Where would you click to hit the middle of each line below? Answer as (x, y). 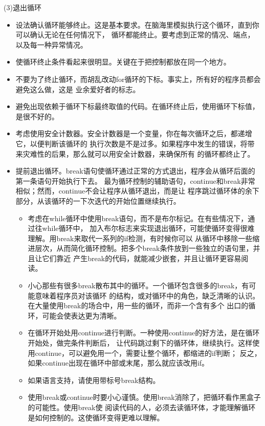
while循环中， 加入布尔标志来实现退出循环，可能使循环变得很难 (148, 228)
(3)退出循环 (23, 7)
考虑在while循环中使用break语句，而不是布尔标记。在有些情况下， (138, 218)
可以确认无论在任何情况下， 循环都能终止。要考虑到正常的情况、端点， (135, 35)
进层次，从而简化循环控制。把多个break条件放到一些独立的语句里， (140, 248)
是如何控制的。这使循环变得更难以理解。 (96, 417)
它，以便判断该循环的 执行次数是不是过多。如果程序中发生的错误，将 (131, 143)
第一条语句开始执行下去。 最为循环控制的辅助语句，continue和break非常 (135, 180)
